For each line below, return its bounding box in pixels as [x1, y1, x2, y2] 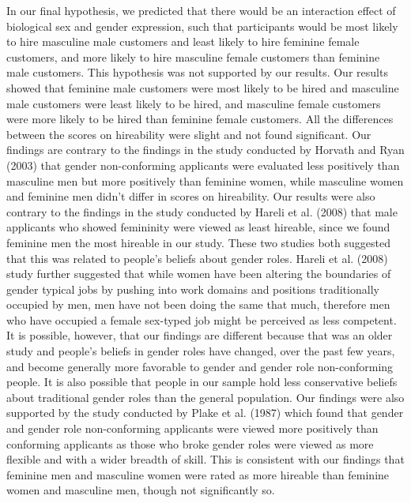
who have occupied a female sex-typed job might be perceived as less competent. [6, 311, 397, 328]
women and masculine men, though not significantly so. [6, 482, 275, 498]
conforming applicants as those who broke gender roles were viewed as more [6, 435, 374, 452]
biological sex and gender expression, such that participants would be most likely [6, 17, 398, 34]
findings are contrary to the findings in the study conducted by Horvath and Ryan [6, 141, 405, 158]
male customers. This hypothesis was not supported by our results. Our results [6, 64, 388, 81]
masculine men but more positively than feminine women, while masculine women [6, 172, 404, 189]
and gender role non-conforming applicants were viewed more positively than [6, 420, 379, 437]
